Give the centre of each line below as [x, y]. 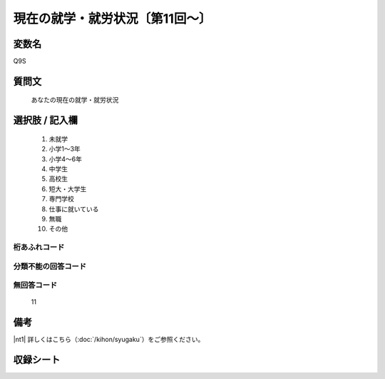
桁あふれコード [39, 248]
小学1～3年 [65, 149]
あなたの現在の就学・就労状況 [75, 100]
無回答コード [35, 285]
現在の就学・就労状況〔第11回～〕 [112, 19]
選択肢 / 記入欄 [46, 120]
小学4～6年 [65, 159]
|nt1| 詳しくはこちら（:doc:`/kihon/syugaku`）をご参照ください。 [109, 340]
